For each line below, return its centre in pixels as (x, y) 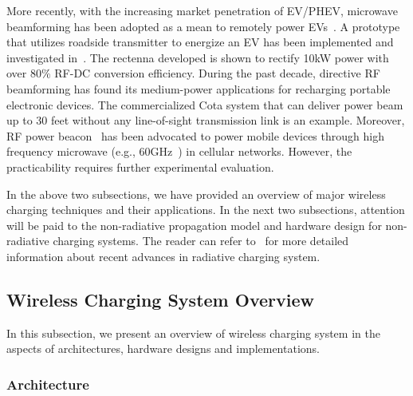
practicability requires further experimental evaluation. (140, 166)
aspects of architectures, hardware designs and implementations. (163, 348)
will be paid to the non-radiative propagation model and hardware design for (194, 225)
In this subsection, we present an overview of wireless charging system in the (193, 333)
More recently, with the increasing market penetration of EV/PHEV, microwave (202, 10)
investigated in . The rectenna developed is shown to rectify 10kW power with (198, 57)
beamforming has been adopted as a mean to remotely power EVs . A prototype (203, 26)
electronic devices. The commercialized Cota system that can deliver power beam (205, 104)
